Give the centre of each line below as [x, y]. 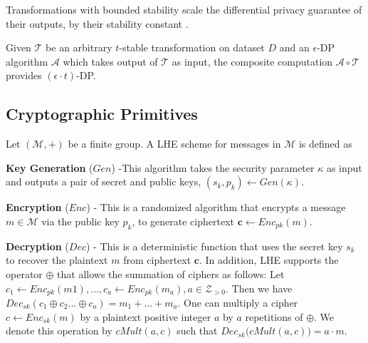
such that [197, 331]
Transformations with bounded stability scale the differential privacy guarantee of [184, 9]
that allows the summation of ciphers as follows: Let [171, 273]
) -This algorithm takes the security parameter [213, 167]
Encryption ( [37, 207]
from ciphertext [157, 260]
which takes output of [110, 61]
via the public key [80, 221]
